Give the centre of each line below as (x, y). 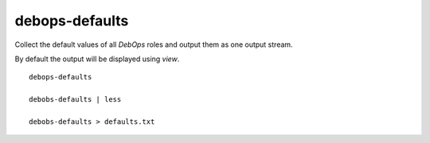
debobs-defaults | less (75, 100)
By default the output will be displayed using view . (97, 59)
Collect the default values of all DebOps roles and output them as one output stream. (154, 44)
